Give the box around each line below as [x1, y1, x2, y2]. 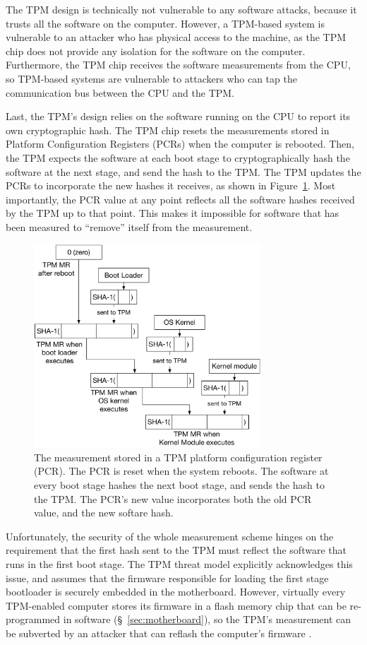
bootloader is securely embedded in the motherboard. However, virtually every [6, 584, 346, 599]
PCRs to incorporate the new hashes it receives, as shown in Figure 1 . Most [6, 178, 336, 193]
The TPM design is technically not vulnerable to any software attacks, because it [6, 2, 357, 16]
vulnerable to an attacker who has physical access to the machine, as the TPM [6, 30, 347, 45]
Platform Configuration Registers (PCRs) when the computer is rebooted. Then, [6, 136, 355, 151]
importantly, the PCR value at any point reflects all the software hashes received [6, 191, 355, 206]
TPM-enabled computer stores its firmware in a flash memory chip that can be [6, 598, 347, 613]
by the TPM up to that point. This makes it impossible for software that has [6, 206, 339, 220]
